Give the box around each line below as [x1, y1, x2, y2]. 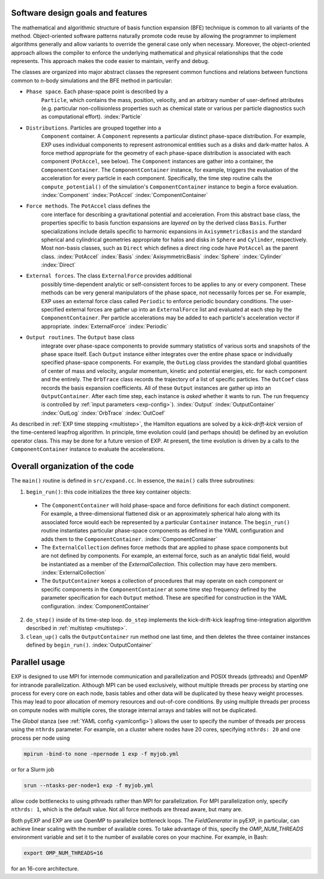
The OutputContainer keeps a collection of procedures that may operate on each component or [41, 577, 284, 585]
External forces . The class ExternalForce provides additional [26, 272, 192, 279]
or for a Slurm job [11, 766, 55, 773]
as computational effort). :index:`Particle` [41, 113, 142, 120]
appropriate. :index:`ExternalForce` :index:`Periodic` [41, 322, 169, 330]
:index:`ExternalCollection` [41, 569, 106, 576]
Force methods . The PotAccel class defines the [26, 202, 151, 210]
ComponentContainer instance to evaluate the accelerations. [11, 446, 165, 453]
